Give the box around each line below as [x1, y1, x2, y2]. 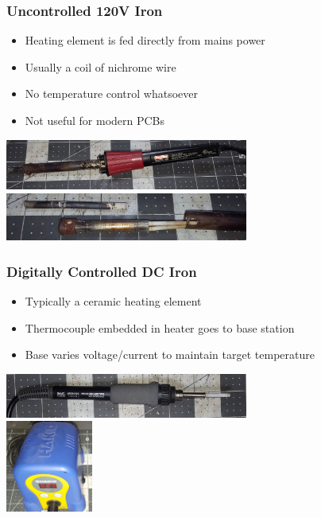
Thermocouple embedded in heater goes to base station [25, 319, 295, 336]
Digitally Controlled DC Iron [6, 261, 197, 281]
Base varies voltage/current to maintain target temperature [25, 346, 315, 363]
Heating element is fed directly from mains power [25, 32, 265, 49]
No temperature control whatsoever [25, 85, 199, 102]
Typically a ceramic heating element [25, 293, 202, 310]
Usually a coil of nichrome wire [25, 58, 176, 75]
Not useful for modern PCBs [25, 112, 165, 128]
